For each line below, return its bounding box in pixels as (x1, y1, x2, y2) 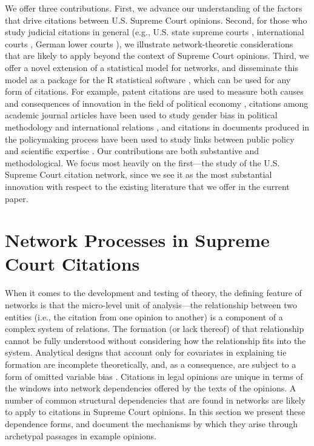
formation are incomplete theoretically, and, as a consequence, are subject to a (5, 357, 296, 370)
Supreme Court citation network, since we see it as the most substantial (5, 168, 272, 181)
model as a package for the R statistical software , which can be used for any (5, 73, 291, 86)
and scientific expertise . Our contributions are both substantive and (5, 144, 259, 157)
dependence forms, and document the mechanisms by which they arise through (5, 417, 298, 430)
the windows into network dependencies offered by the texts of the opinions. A (5, 382, 296, 394)
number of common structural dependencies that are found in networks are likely (5, 393, 306, 406)
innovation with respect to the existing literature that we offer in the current (5, 180, 290, 192)
